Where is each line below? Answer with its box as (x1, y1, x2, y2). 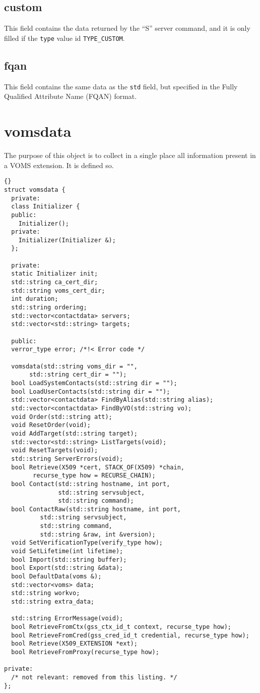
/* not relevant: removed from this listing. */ (11, 673, 177, 681)
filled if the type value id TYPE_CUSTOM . (4, 32, 125, 43)
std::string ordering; (11, 304, 87, 311)
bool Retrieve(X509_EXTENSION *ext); (11, 640, 138, 648)
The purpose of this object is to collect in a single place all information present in (4, 150, 256, 161)
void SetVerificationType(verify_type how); (11, 539, 163, 547)
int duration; (11, 295, 58, 303)
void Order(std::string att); (11, 413, 112, 420)
